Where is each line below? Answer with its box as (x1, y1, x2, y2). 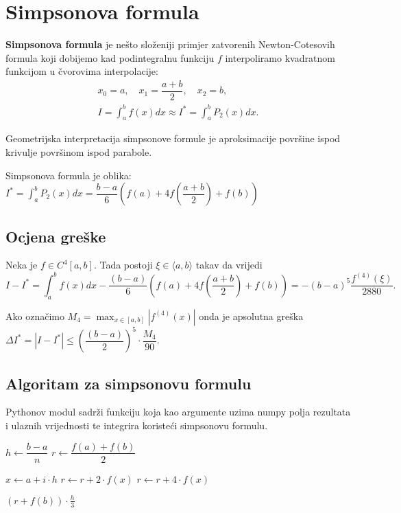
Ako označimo (5, 308, 64, 323)
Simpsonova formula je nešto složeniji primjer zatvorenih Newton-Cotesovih (5, 37, 335, 52)
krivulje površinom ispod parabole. (5, 144, 152, 159)
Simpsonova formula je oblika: (5, 168, 132, 182)
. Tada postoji (93, 258, 153, 272)
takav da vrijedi (195, 258, 263, 272)
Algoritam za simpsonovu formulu (5, 372, 252, 394)
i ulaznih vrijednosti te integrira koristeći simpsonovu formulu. (5, 418, 268, 432)
